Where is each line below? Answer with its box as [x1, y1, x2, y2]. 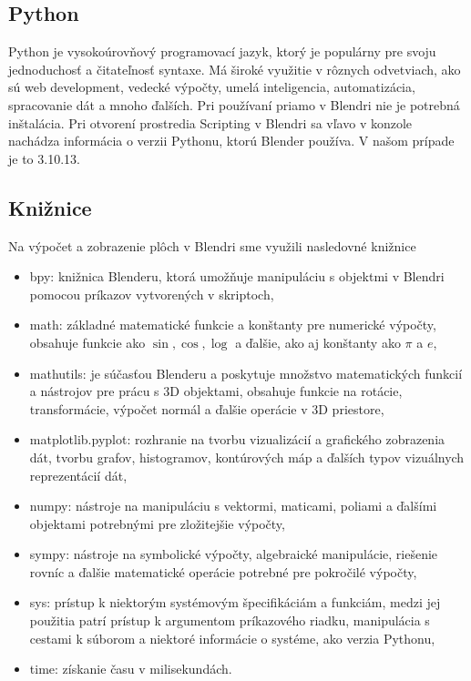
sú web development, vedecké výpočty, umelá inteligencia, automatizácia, [8, 77, 415, 97]
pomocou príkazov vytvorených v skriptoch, [29, 284, 274, 303]
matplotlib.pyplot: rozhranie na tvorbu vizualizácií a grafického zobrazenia [29, 430, 445, 449]
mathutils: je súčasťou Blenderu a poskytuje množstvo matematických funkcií [29, 363, 463, 382]
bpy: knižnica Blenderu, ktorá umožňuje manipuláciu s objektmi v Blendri [29, 267, 445, 286]
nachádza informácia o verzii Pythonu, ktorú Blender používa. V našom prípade [8, 131, 455, 150]
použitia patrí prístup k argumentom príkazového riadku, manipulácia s [29, 611, 430, 630]
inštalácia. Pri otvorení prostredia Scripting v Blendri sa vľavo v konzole [8, 113, 413, 132]
